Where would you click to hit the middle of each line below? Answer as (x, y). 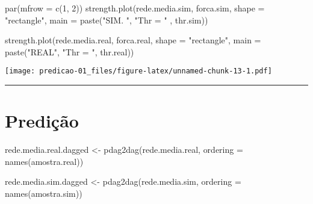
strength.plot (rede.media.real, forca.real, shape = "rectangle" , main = (133, 40)
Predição (42, 121)
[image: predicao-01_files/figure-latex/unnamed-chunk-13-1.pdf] (138, 71)
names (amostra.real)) (44, 161)
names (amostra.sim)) (44, 193)
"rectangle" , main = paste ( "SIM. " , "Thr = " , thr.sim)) (107, 20)
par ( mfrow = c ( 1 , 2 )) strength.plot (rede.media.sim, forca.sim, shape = (135, 8)
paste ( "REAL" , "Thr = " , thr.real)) (70, 51)
